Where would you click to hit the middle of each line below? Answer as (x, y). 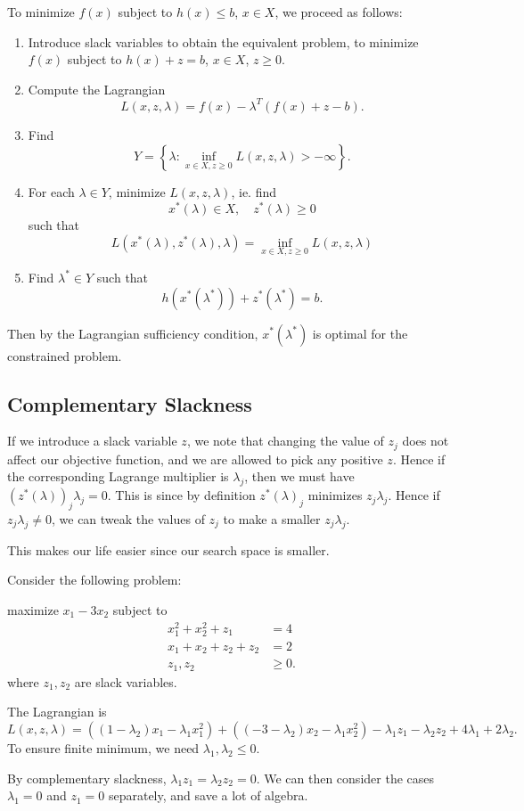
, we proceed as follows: (339, 12)
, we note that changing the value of (285, 441)
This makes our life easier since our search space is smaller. (168, 549)
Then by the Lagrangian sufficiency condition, (133, 333)
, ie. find (254, 192)
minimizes (335, 495)
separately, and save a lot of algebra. (208, 795)
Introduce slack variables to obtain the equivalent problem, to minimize (223, 41)
